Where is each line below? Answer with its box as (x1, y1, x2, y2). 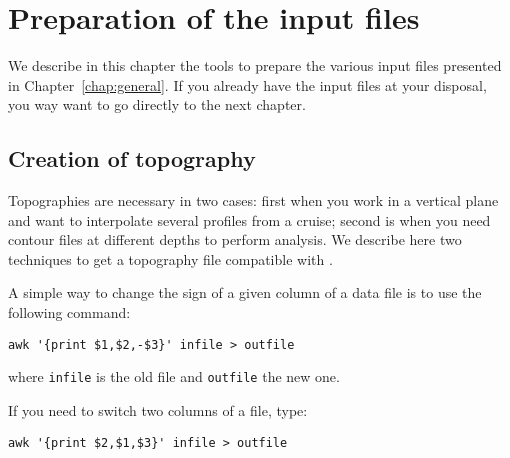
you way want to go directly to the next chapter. (8, 94, 306, 115)
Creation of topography (8, 143, 256, 174)
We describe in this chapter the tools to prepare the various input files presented (8, 55, 502, 76)
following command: (8, 302, 131, 323)
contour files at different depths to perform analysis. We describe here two (8, 229, 462, 250)
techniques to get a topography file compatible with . (8, 248, 333, 269)
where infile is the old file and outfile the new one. (8, 366, 340, 387)
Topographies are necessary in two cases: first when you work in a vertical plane (8, 190, 499, 211)
